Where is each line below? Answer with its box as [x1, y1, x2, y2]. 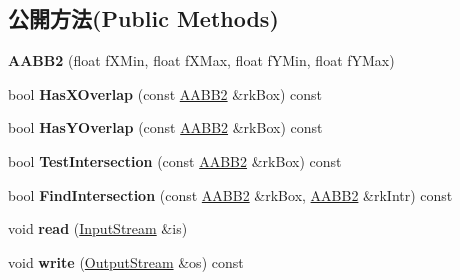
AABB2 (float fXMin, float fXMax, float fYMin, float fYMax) [8, 50, 395, 71]
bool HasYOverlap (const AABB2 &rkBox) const [8, 117, 323, 138]
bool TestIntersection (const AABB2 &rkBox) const [8, 150, 342, 171]
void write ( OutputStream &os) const [8, 251, 244, 272]
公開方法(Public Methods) [8, 3, 279, 34]
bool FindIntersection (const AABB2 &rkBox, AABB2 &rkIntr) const [8, 184, 453, 205]
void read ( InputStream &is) [8, 218, 188, 239]
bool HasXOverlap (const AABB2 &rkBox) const [8, 83, 323, 104]
